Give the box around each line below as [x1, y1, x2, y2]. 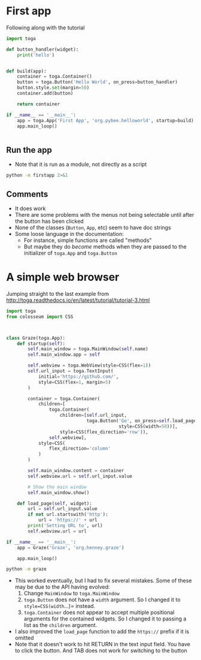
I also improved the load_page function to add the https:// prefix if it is [14, 628, 190, 635]
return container [17, 101, 60, 107]
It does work [14, 205, 46, 212]
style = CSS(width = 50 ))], [118, 423, 178, 429]
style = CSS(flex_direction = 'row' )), [59, 429, 148, 435]
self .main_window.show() [28, 489, 90, 495]
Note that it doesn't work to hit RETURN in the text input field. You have [14, 641, 190, 648]
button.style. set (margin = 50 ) [17, 85, 90, 91]
